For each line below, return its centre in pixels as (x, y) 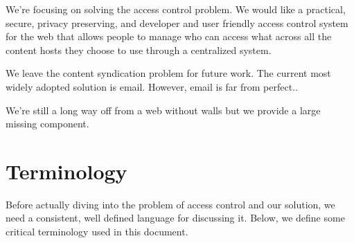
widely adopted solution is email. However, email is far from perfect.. (152, 86)
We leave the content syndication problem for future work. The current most (168, 73)
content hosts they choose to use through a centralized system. (139, 49)
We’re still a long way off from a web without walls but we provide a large (163, 110)
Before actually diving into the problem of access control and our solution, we (170, 204)
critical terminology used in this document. (97, 232)
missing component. (47, 124)
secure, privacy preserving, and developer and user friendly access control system (177, 22)
